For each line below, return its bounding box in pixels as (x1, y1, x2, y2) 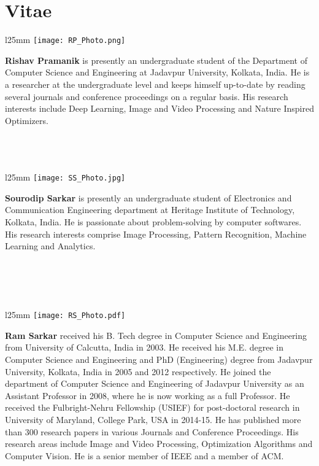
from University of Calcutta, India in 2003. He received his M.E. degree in (5, 341, 283, 354)
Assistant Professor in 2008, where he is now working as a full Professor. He (5, 389, 290, 402)
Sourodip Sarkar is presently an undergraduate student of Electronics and (5, 191, 292, 204)
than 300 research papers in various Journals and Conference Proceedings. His (5, 425, 299, 438)
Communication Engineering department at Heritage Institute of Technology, (5, 203, 295, 216)
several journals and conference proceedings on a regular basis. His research (5, 90, 288, 103)
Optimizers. (5, 114, 48, 126)
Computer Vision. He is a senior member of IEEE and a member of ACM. (5, 449, 284, 462)
